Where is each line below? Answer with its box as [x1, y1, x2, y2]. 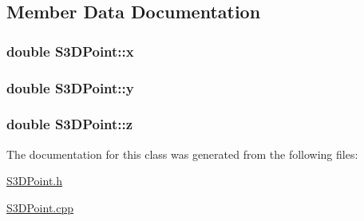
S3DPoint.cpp [6, 199, 74, 215]
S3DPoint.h [6, 172, 63, 189]
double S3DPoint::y [6, 77, 134, 97]
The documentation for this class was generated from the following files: [6, 145, 358, 162]
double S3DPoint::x [6, 41, 134, 61]
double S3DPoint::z [6, 114, 133, 134]
